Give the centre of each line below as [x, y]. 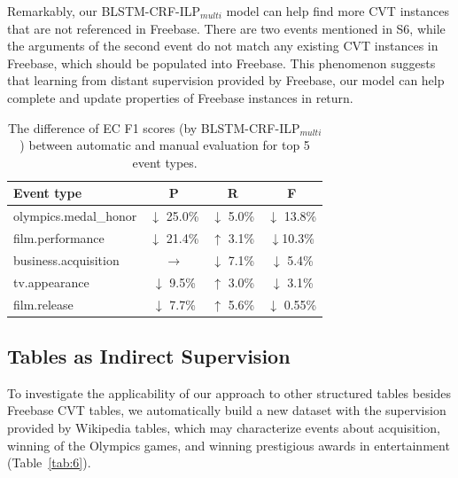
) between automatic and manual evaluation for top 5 [165, 145]
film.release [43, 304]
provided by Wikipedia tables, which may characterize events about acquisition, [224, 428]
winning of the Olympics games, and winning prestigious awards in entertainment [229, 445]
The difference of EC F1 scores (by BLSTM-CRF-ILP [154, 127]
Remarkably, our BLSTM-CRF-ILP [104, 11]
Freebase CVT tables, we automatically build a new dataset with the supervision [227, 410]
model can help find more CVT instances [338, 11]
